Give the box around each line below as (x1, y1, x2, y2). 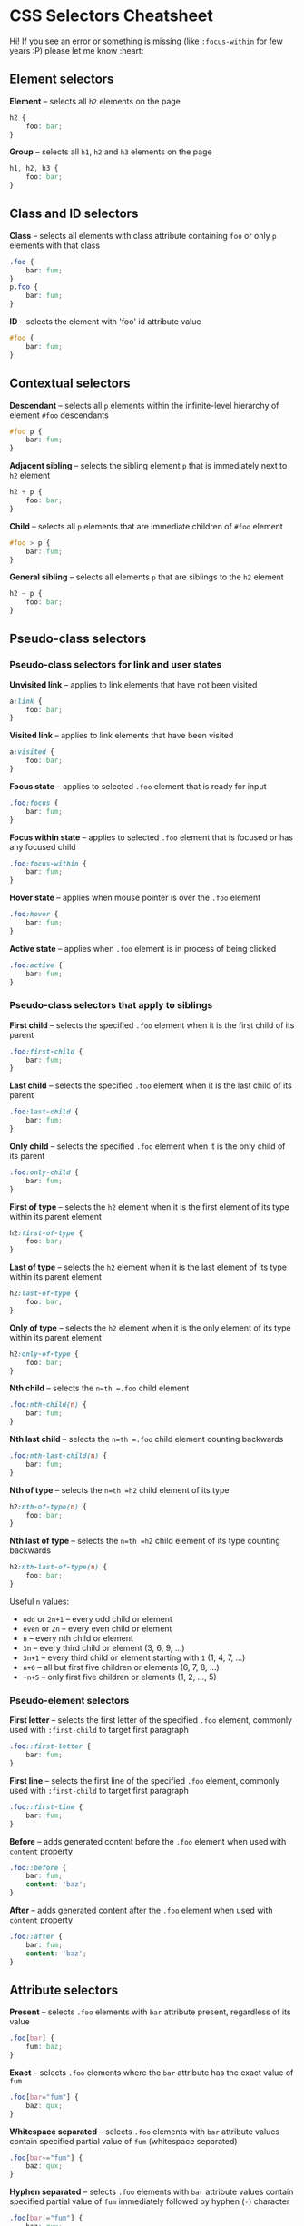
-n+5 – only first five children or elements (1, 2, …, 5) (22, 1671, 217, 1682)
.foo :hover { (9, 910, 59, 919)
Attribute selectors (9, 1982, 119, 1998)
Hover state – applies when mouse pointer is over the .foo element (9, 892, 261, 904)
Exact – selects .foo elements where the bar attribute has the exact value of (9, 2067, 294, 2078)
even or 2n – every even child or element (22, 1623, 172, 1634)
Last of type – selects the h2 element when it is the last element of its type (9, 1261, 288, 1272)
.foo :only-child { (9, 1168, 79, 1177)
